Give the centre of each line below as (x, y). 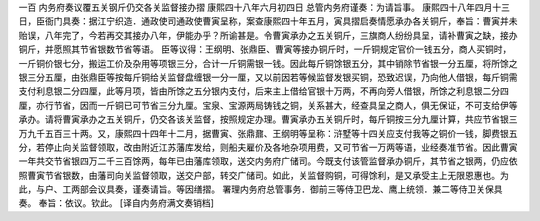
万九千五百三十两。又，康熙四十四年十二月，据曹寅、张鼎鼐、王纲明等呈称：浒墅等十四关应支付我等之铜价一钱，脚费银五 (268, 133)
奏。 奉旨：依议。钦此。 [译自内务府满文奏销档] (116, 203)
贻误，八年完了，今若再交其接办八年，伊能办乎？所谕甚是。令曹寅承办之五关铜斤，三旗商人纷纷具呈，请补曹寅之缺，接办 (268, 35)
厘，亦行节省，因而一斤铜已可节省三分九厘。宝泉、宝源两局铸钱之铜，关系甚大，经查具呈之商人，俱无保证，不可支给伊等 (268, 105)
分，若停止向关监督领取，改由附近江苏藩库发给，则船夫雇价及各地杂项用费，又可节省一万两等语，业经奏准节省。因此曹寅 (268, 147)
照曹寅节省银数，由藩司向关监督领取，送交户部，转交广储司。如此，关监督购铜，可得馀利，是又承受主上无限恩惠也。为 (263, 175)
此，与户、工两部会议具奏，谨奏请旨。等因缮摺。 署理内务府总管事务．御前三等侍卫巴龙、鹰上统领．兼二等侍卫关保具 (260, 189)
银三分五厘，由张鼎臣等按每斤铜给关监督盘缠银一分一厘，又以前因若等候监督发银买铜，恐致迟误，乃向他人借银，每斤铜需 (268, 77)
